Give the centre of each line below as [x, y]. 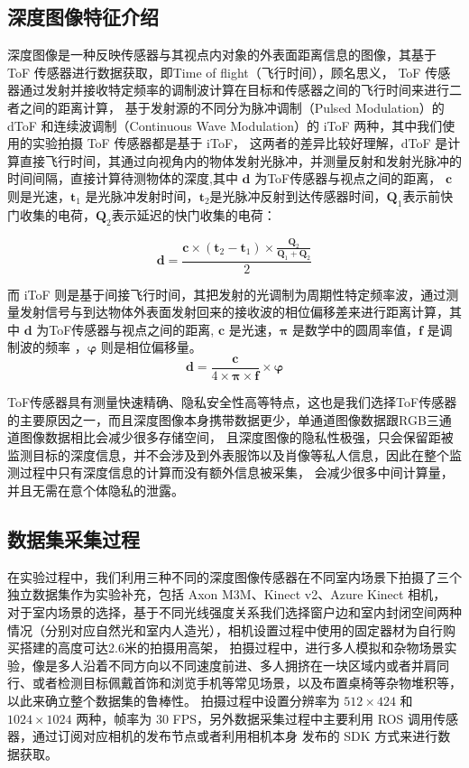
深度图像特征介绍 [83, 17]
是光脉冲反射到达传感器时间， [298, 195]
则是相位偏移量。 [151, 347]
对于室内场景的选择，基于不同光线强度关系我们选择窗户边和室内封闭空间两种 [234, 612]
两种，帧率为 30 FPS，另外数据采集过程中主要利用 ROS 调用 [254, 718]
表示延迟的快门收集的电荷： [193, 214]
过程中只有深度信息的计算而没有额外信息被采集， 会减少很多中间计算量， [236, 472]
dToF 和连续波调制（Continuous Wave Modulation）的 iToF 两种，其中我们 [225, 125]
